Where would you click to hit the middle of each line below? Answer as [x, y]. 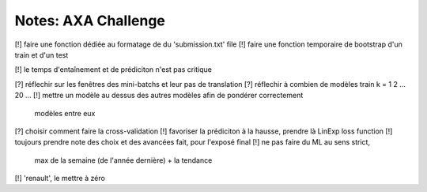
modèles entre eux [65, 113]
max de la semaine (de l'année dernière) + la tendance [123, 160]
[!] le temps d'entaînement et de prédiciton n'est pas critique [113, 70]
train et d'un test [42, 55]
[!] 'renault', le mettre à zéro [60, 179]
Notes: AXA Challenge [90, 21]
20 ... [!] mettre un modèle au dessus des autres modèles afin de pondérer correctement [159, 96]
